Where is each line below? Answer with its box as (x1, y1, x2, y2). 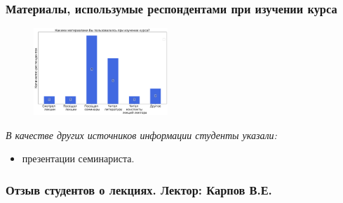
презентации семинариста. (22, 151, 135, 166)
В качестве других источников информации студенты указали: (6, 127, 277, 142)
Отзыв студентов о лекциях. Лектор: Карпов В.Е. (6, 181, 272, 198)
